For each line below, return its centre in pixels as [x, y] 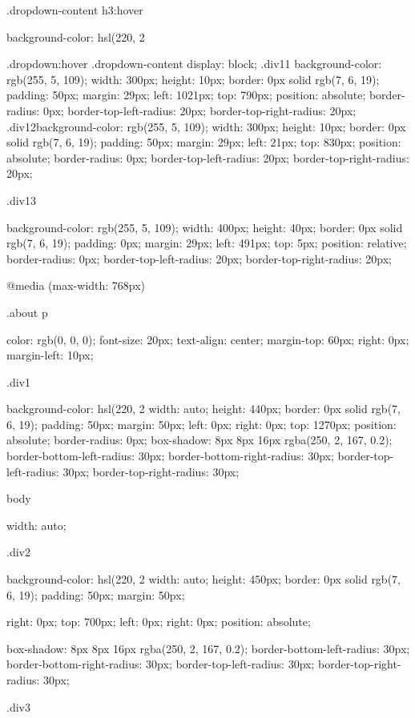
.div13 [21, 200]
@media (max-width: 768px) [76, 285]
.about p [27, 312]
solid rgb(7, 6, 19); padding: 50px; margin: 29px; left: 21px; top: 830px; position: [204, 142]
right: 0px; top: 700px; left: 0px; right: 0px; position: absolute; [159, 622]
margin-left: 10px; [50, 355]
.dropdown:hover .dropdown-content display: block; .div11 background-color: [194, 64]
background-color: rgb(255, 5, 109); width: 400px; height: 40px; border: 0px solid [205, 227]
